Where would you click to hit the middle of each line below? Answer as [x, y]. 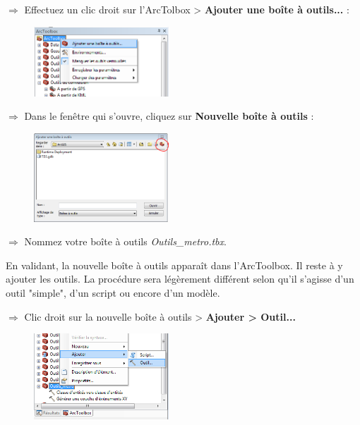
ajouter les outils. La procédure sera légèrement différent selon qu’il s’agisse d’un [180, 279]
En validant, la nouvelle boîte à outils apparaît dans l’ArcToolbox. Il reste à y [174, 265]
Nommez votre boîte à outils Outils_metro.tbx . [125, 241]
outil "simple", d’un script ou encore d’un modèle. [113, 292]
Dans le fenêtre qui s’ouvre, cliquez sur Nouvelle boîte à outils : [169, 116]
